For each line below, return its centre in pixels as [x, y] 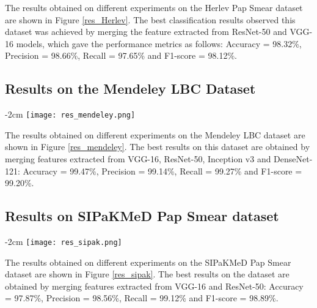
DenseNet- [293, 159]
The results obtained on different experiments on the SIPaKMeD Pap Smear [148, 262]
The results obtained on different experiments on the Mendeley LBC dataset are [155, 134]
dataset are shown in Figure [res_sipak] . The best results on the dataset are [147, 274]
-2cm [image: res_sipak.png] [64, 241]
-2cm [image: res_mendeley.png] [70, 114]
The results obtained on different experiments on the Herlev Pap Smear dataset [154, 7]
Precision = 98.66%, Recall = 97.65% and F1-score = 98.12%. [121, 55]
